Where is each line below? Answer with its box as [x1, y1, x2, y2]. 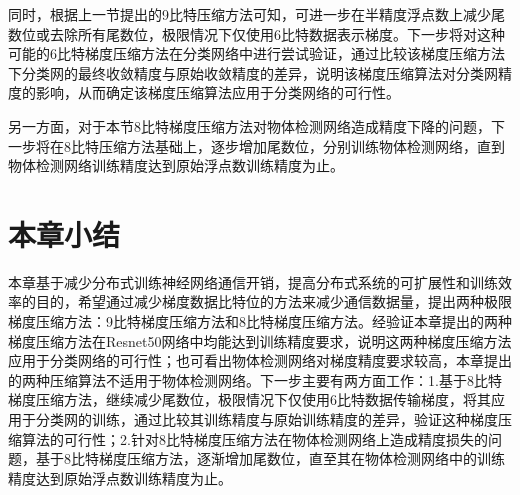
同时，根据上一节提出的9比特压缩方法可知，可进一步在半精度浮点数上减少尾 [8, 4, 505, 24]
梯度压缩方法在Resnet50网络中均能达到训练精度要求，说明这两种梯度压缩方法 [8, 330, 512, 351]
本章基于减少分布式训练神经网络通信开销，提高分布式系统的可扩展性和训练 [8, 271, 498, 292]
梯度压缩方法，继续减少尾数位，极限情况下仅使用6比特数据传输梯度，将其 [8, 389, 491, 410]
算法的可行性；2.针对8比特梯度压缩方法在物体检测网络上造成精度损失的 [21, 428, 488, 449]
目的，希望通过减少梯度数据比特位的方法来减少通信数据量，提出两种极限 [35, 291, 512, 312]
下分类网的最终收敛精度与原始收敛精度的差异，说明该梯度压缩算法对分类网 [8, 62, 498, 83]
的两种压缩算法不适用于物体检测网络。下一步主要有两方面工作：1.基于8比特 [8, 369, 502, 390]
